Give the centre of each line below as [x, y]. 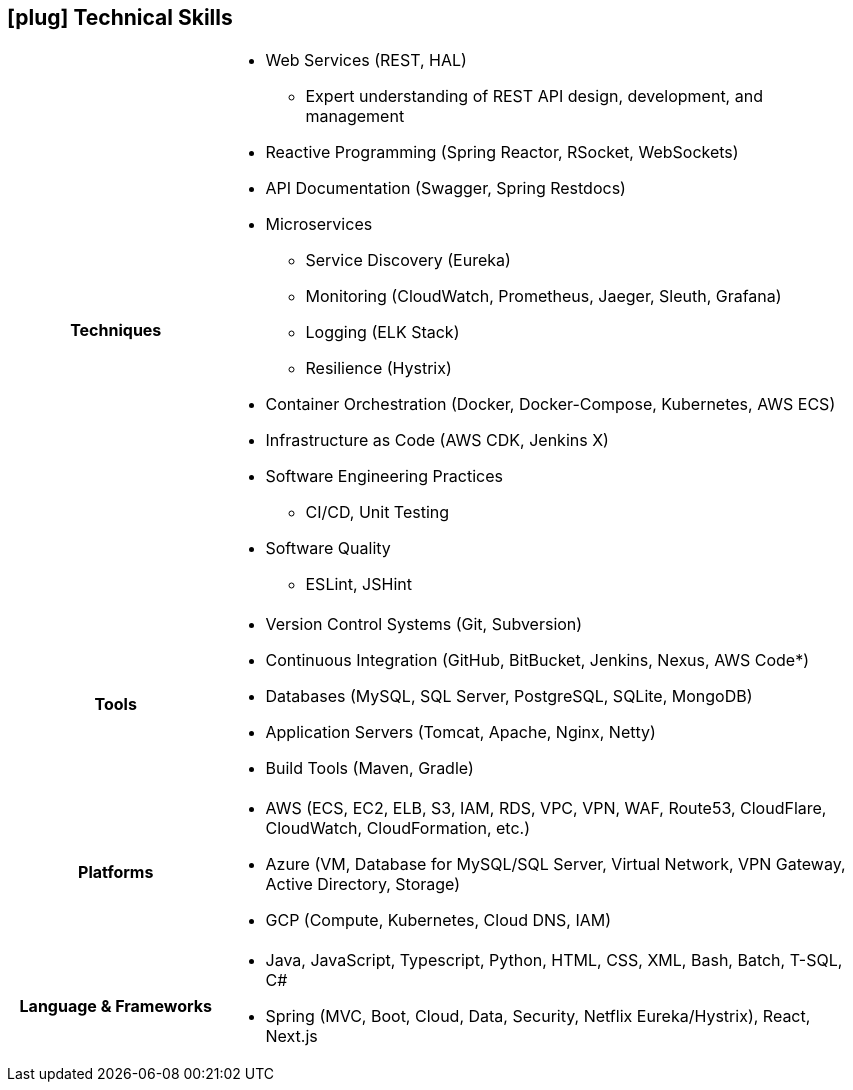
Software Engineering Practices [384, 476]
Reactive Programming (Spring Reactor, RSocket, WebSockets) [502, 152]
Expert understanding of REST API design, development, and [534, 96]
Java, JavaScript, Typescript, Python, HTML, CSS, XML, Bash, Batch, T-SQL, [554, 960]
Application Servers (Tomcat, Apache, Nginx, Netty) [460, 732]
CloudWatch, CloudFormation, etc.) [397, 828]
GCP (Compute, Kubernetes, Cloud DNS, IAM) [438, 920]
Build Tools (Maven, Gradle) [369, 768]
